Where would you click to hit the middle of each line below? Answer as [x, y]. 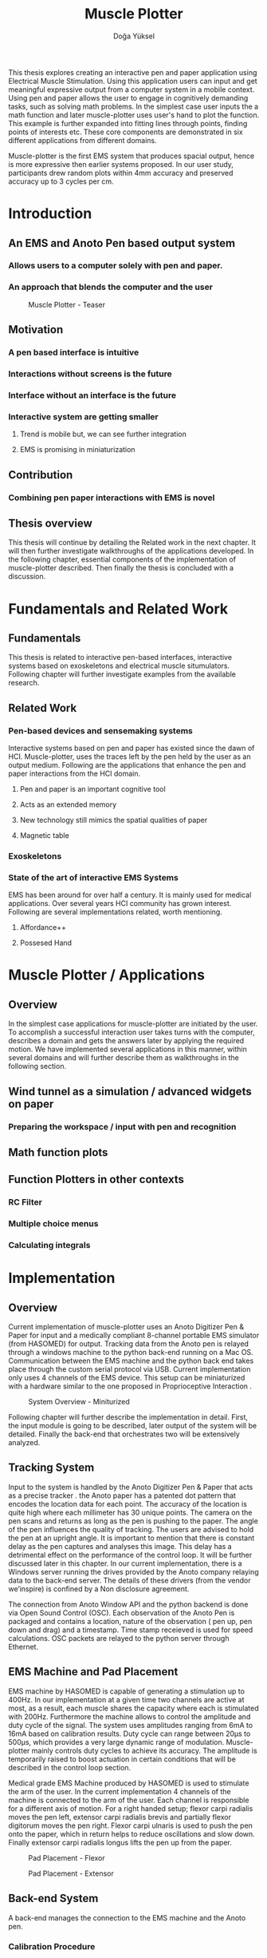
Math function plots [58, 1152]
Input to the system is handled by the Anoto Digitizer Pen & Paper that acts [131, 1487]
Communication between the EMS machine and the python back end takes [131, 1361]
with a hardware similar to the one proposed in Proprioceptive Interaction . [130, 1386]
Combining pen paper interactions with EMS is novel [112, 498]
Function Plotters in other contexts [96, 1180]
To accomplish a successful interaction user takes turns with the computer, [132, 1032]
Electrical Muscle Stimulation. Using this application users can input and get [133, 81]
